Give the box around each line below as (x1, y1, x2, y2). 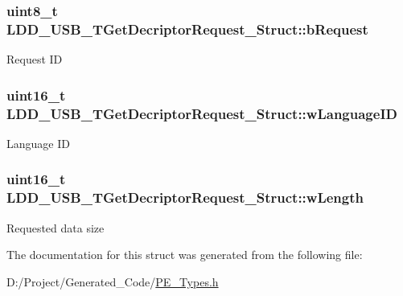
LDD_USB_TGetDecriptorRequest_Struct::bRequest (6, 18, 368, 39)
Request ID (6, 51, 63, 68)
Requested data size (6, 219, 105, 236)
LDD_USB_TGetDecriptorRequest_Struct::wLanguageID (6, 103, 397, 123)
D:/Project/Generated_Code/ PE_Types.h (6, 273, 219, 290)
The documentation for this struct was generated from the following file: (6, 246, 363, 263)
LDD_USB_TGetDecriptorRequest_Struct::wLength (6, 187, 364, 208)
